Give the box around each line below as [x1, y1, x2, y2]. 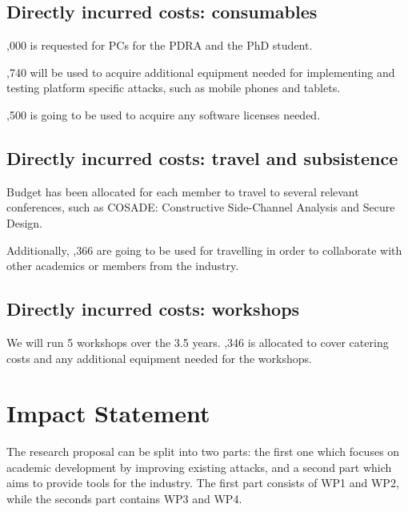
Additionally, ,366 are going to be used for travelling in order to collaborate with [6, 241, 402, 258]
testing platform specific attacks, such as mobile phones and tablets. [6, 79, 341, 96]
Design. [6, 214, 42, 231]
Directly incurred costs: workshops [6, 296, 300, 321]
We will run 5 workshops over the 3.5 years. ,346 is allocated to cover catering [6, 333, 389, 350]
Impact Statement [6, 397, 210, 429]
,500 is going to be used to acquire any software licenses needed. [6, 106, 321, 123]
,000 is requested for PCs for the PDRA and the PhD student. [6, 37, 313, 54]
